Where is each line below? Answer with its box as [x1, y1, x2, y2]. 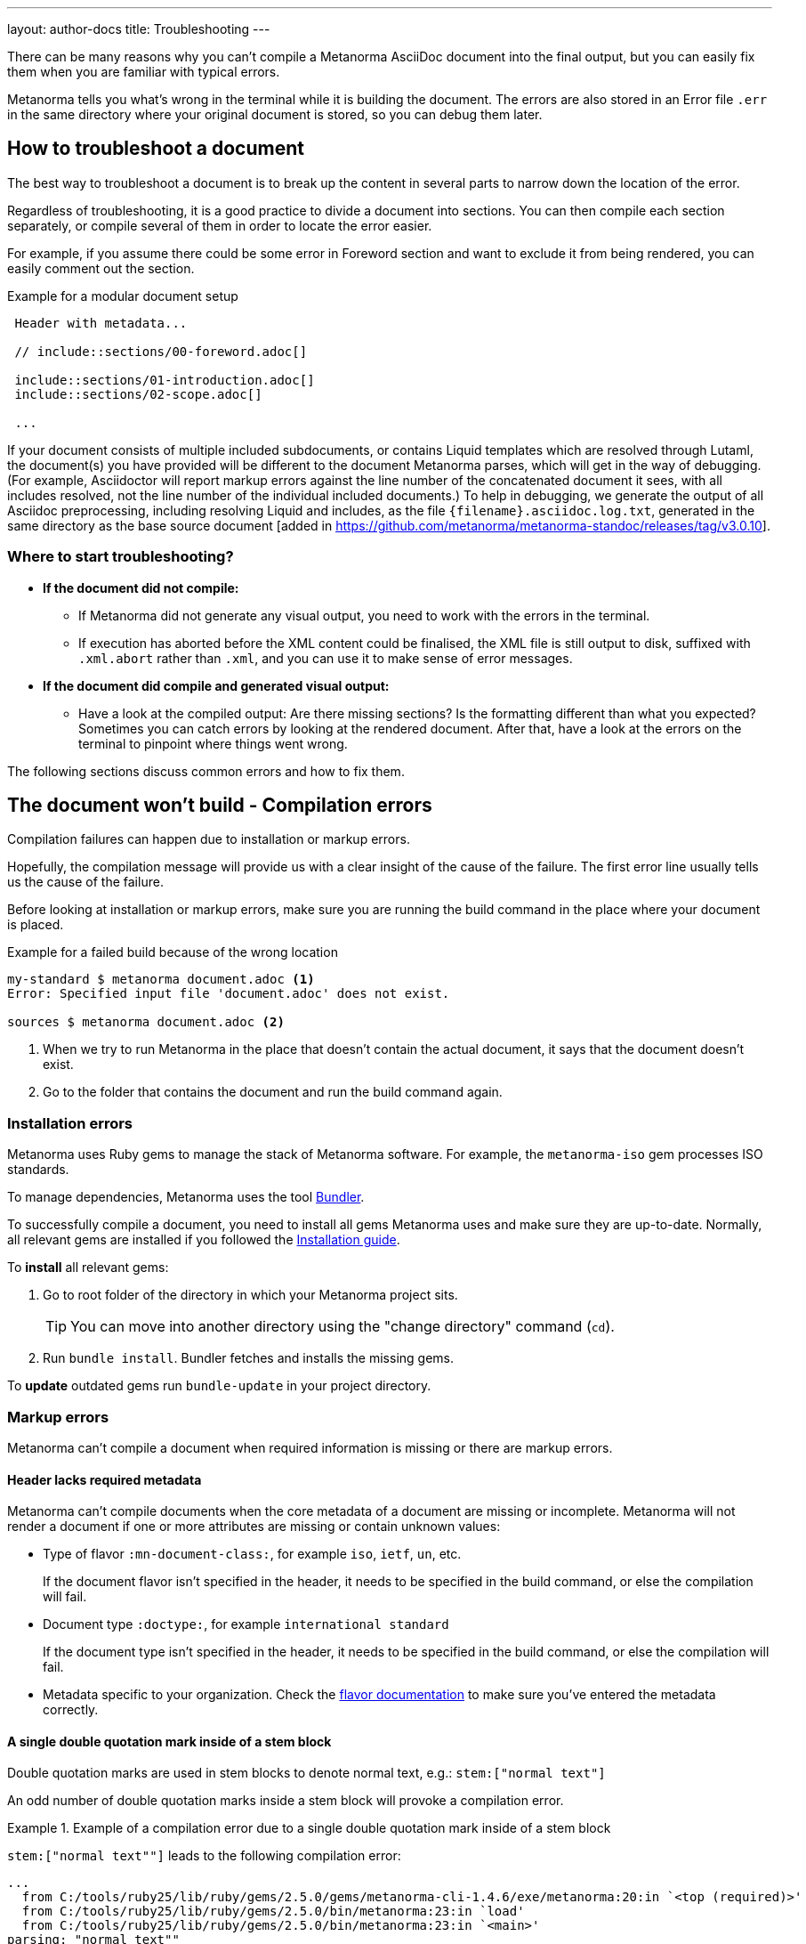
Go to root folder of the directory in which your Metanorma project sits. [43, 1287, 458, 1303]
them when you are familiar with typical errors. [7, 64, 280, 79]
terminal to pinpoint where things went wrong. [78, 735, 348, 751]
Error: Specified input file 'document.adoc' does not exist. [7, 986, 450, 1001]
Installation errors [7, 1114, 133, 1132]
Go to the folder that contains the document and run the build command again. [43, 1084, 503, 1100]
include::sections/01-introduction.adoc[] [14, 372, 315, 387]
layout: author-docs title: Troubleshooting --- [7, 21, 270, 36]
